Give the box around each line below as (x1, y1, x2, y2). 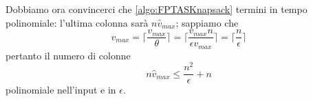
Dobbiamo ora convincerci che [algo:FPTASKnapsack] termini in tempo (6, 2, 307, 16)
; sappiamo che (175, 15, 239, 29)
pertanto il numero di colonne (6, 48, 131, 62)
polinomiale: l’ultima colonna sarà (6, 15, 149, 29)
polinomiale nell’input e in (6, 83, 116, 97)
